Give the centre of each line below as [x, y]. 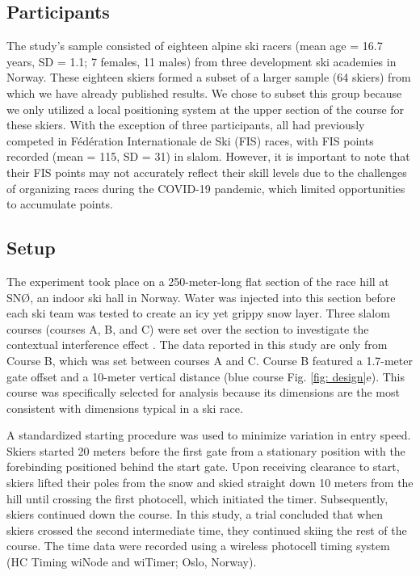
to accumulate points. [60, 204]
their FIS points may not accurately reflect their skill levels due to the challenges [207, 172]
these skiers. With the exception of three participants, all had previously [186, 125]
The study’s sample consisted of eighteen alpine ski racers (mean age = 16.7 [195, 46]
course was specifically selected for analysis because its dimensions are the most [203, 392]
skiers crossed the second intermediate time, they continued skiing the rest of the [207, 530]
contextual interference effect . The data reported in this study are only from [197, 345]
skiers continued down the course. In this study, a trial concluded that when [195, 514]
